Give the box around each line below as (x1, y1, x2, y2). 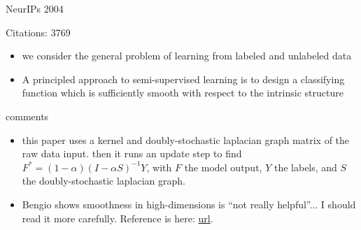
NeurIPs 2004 (6, 1, 64, 15)
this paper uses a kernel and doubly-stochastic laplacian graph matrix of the (22, 132, 350, 147)
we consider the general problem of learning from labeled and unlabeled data (22, 48, 352, 63)
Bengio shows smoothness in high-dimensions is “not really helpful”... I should (22, 196, 356, 211)
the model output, (184, 159, 262, 174)
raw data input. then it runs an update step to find (22, 146, 242, 161)
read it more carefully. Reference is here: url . (22, 210, 213, 225)
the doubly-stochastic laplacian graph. (22, 173, 185, 188)
